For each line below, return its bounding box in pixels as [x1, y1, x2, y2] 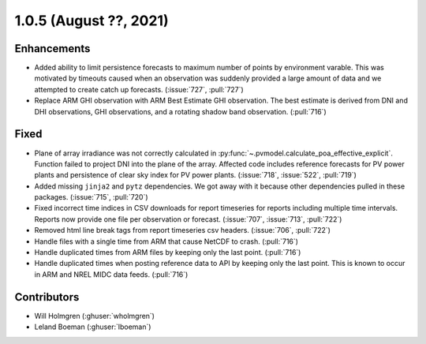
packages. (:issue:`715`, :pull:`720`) [34, 193, 149, 202]
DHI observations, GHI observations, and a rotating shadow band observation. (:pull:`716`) [34, 107, 327, 116]
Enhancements [14, 42, 91, 55]
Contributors [14, 290, 80, 304]
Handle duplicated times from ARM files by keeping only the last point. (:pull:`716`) [34, 248, 301, 257]
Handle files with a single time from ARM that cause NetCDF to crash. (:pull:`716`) [34, 237, 299, 246]
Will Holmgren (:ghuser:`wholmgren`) [34, 311, 155, 320]
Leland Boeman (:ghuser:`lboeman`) [34, 322, 151, 331]
